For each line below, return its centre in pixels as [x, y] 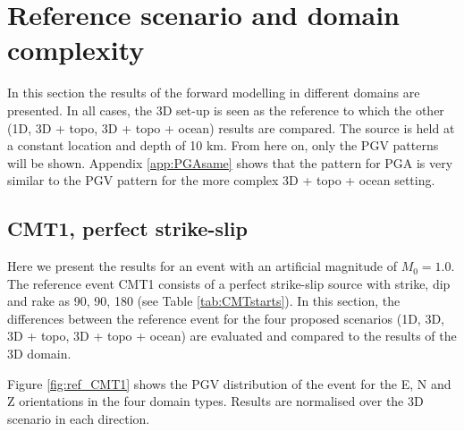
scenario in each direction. [79, 418]
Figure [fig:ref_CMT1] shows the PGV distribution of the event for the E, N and [229, 383]
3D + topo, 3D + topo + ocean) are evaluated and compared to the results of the [232, 336]
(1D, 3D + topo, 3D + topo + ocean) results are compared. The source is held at [231, 127]
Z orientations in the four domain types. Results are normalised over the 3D [215, 401]
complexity [76, 50]
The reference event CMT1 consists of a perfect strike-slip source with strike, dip [229, 283]
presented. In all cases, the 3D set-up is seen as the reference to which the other [226, 110]
